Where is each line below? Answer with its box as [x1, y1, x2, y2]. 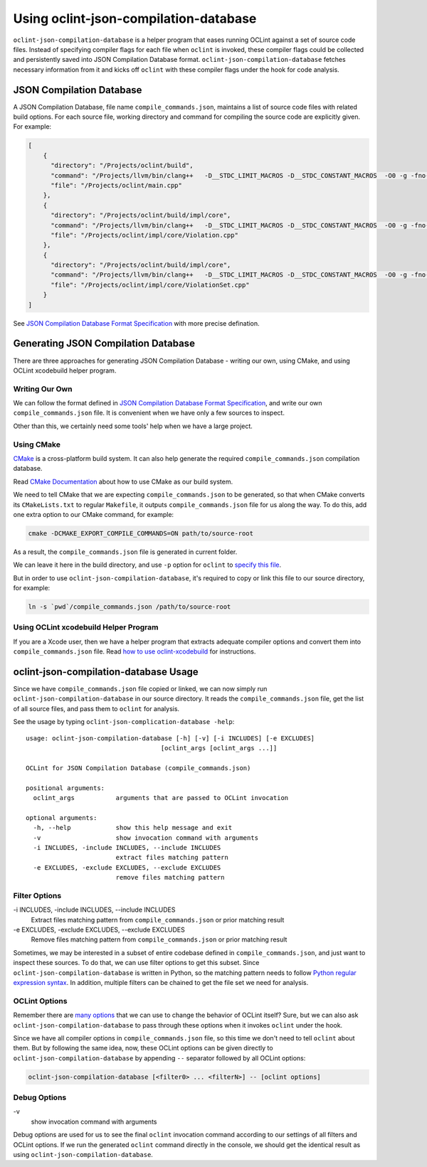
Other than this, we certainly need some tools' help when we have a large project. [13, 422, 253, 430]
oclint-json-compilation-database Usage [13, 666, 199, 678]
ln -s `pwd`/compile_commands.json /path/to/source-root [28, 603, 231, 611]
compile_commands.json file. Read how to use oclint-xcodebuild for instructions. [13, 647, 256, 656]
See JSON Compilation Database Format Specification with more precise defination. [13, 319, 260, 327]
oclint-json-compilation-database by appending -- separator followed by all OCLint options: [13, 1053, 306, 1062]
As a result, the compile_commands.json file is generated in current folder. [13, 548, 238, 556]
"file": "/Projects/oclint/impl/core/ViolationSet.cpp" [51, 281, 250, 289]
